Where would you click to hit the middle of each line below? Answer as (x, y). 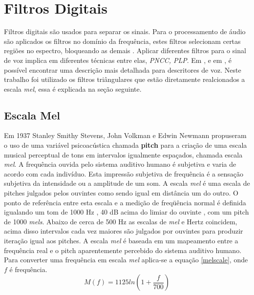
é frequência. (28, 269)
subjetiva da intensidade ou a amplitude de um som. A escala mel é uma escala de (127, 183)
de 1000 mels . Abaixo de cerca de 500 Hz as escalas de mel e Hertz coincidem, (121, 221)
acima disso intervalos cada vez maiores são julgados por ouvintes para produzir (124, 231)
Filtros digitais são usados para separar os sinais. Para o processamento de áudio (125, 31)
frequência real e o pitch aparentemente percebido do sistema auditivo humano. (123, 250)
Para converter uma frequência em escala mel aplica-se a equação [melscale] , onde (126, 260)
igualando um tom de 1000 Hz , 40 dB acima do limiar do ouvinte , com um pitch (127, 212)
